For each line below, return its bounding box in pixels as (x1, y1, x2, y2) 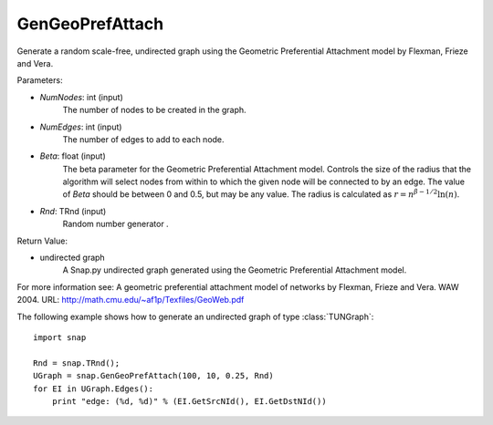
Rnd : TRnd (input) (39, 205, 107, 216)
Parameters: (16, 75, 63, 86)
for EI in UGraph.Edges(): (33, 383, 154, 394)
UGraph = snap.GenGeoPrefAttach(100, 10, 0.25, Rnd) (33, 370, 274, 381)
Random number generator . (62, 219, 169, 230)
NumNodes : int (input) (39, 91, 123, 102)
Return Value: (16, 235, 68, 246)
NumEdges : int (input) (39, 121, 122, 132)
